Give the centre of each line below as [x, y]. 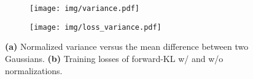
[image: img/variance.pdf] [84, 9]
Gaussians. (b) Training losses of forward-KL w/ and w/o [114, 58]
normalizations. [34, 70]
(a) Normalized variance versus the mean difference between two [127, 46]
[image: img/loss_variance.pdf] [95, 27]
